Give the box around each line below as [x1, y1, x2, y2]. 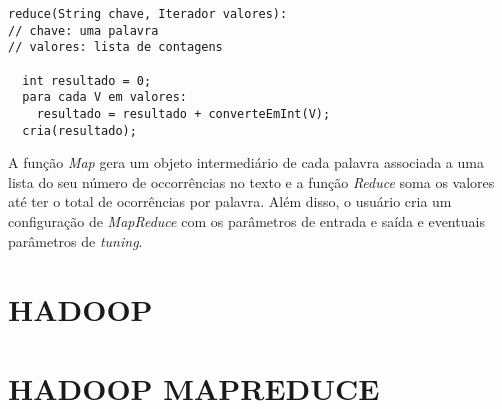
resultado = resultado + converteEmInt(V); [36, 106, 331, 121]
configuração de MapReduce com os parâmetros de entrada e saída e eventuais [8, 211, 485, 232]
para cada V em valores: [22, 90, 187, 105]
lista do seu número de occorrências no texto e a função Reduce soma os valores [8, 171, 495, 192]
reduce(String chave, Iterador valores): [8, 7, 288, 21]
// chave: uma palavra [8, 23, 159, 38]
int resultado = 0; [22, 73, 152, 88]
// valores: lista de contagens [8, 40, 223, 55]
